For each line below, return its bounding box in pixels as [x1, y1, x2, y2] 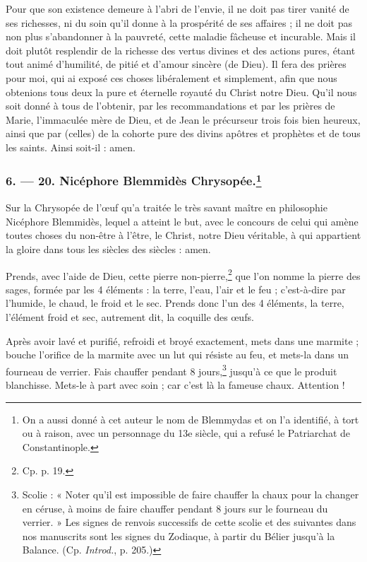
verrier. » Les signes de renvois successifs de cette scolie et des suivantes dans [22, 515, 356, 529]
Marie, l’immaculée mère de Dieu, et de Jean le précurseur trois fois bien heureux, [6, 112, 361, 127]
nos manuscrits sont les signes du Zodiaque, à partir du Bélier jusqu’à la [22, 528, 335, 543]
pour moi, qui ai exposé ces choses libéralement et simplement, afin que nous [6, 70, 337, 85]
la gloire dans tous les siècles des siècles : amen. [6, 241, 211, 256]
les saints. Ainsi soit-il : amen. [6, 139, 136, 154]
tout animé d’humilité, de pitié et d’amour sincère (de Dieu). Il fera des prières [6, 57, 347, 71]
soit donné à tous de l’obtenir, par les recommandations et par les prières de [6, 98, 335, 113]
